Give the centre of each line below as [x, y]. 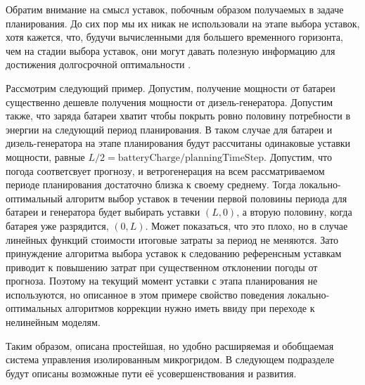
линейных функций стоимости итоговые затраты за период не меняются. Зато [172, 239]
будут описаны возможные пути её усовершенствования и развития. [151, 373]
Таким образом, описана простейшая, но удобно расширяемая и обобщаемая [170, 345]
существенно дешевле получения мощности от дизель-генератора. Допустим [169, 102]
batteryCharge [149, 158]
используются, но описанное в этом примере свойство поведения [145, 294]
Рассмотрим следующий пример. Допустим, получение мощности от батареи [171, 87]
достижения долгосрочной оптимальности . [98, 64]
